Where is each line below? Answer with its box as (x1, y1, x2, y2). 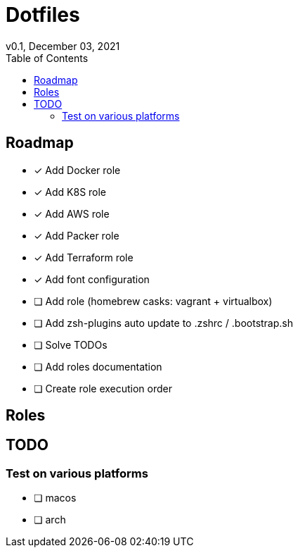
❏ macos (34, 492, 77, 504)
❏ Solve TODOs (34, 338, 108, 351)
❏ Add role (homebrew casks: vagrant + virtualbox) (34, 294, 273, 307)
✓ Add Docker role (34, 163, 121, 176)
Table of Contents (6, 51, 89, 64)
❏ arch (34, 514, 66, 526)
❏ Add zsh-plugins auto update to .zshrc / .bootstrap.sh (34, 316, 294, 329)
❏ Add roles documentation (34, 360, 162, 373)
